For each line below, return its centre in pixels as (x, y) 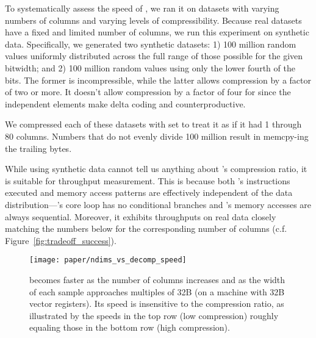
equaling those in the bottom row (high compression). (130, 327)
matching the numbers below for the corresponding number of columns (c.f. (146, 228)
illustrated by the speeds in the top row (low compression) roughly (154, 315)
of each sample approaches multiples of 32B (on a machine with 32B (157, 291)
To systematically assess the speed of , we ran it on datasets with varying (142, 8)
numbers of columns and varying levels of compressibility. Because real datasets (153, 20)
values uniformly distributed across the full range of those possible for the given (154, 56)
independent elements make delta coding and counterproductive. (125, 103)
